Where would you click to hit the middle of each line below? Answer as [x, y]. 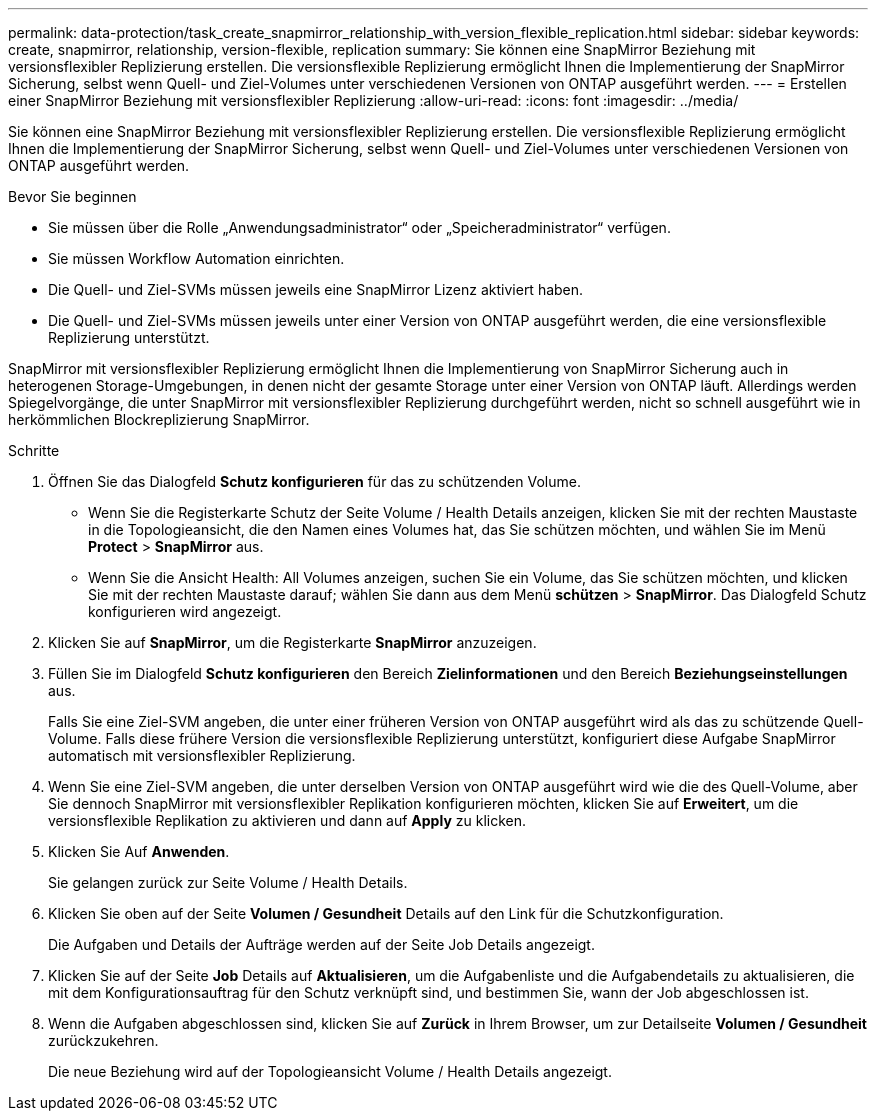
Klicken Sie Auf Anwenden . [139, 851]
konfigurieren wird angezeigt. [185, 611]
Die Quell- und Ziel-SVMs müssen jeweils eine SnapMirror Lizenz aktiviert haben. [316, 289]
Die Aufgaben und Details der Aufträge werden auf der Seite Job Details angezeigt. [321, 944]
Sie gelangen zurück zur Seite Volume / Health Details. [228, 882]
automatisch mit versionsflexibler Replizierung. [202, 755]
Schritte [34, 450]
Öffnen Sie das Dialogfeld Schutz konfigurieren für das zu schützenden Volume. [314, 481]
